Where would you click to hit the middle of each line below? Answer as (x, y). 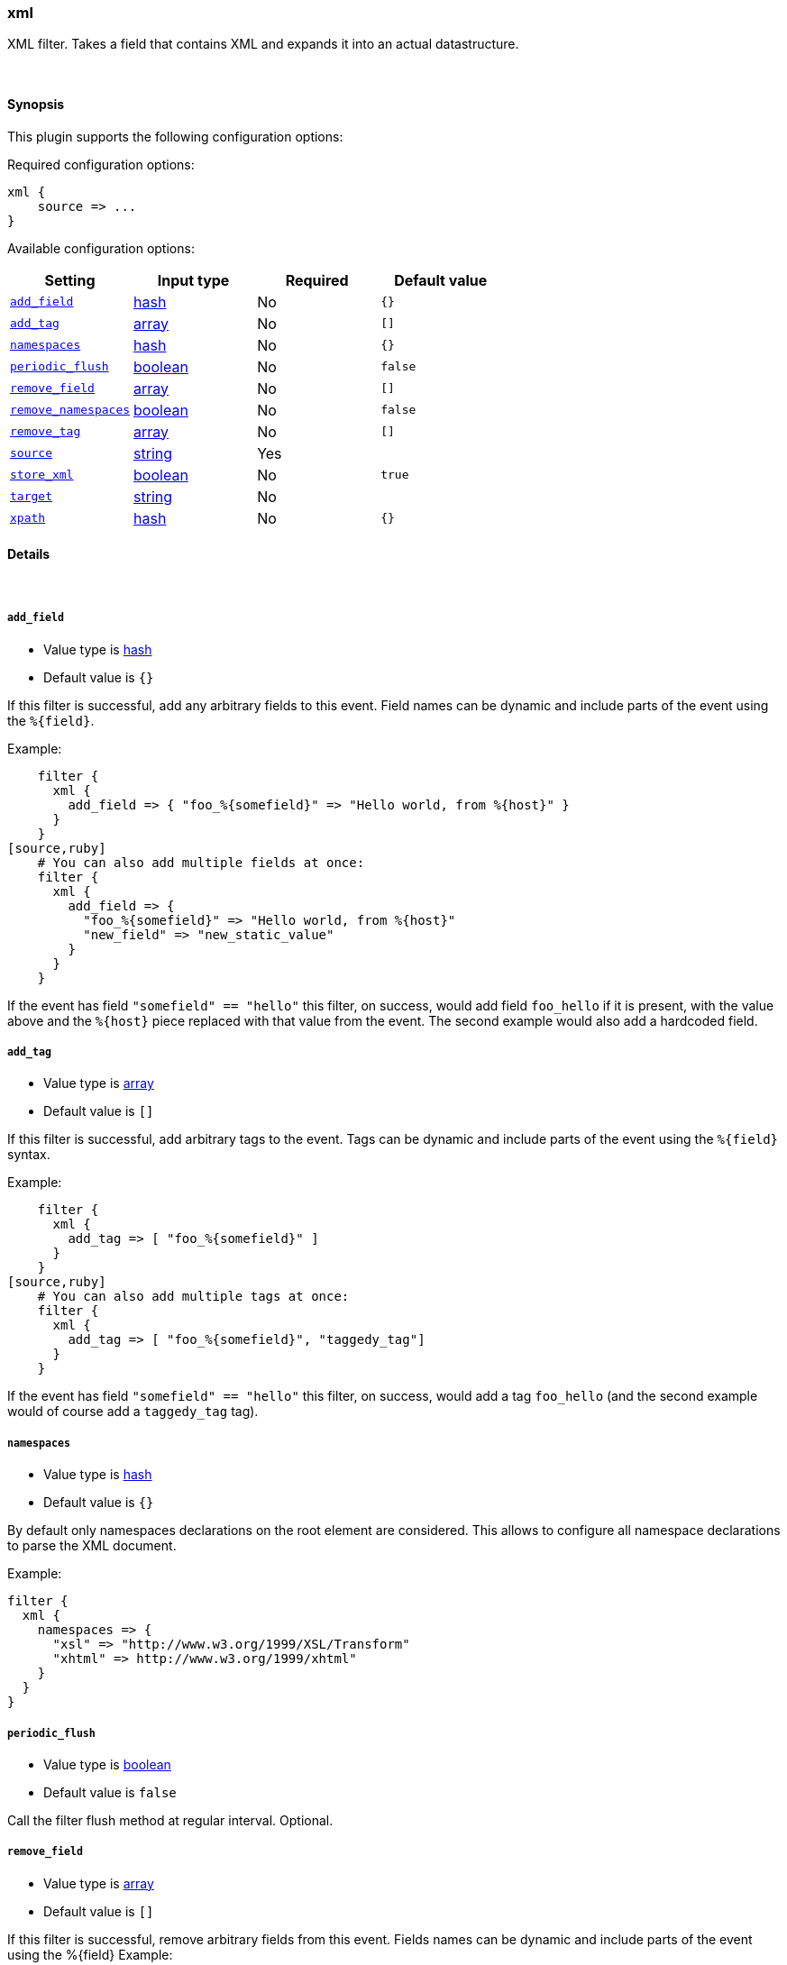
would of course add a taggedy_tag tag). (133, 1412)
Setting (70, 280)
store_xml (42, 475)
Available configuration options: (101, 248)
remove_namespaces (70, 410)
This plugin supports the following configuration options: (175, 136)
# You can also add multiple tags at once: (193, 1297)
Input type (193, 280)
